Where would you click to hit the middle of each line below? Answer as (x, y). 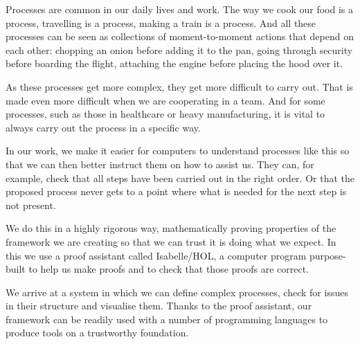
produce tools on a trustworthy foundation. (97, 333)
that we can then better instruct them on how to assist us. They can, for (160, 164)
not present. (31, 205)
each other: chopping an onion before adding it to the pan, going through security (179, 49)
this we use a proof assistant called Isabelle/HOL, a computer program (156, 255)
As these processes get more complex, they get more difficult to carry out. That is (179, 86)
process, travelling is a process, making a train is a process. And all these (161, 22)
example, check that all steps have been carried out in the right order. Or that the (180, 178)
